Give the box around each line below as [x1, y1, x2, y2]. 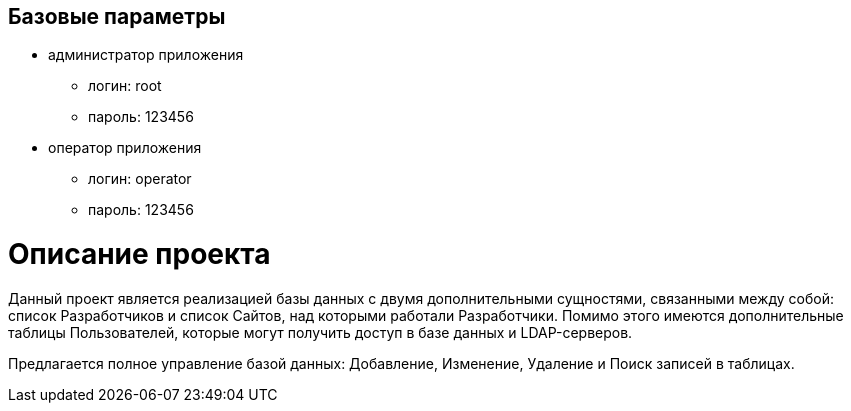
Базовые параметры [8, 4, 226, 29]
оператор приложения [48, 139, 202, 157]
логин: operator [88, 170, 192, 188]
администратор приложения [48, 46, 244, 64]
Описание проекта [8, 237, 271, 272]
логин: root [88, 77, 162, 95]
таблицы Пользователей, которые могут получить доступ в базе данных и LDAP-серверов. [8, 323, 633, 341]
